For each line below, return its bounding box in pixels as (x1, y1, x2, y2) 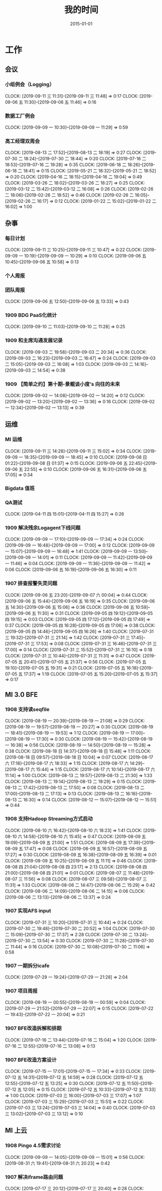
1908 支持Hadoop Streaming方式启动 (5, 815, 93, 822)
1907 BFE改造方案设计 (5, 1056, 57, 1063)
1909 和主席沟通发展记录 (5, 337, 63, 344)
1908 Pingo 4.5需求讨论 (5, 1142, 61, 1149)
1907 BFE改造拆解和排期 (5, 1025, 62, 1032)
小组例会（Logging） (5, 81, 55, 88)
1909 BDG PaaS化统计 (5, 312, 57, 319)
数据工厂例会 (5, 112, 35, 119)
